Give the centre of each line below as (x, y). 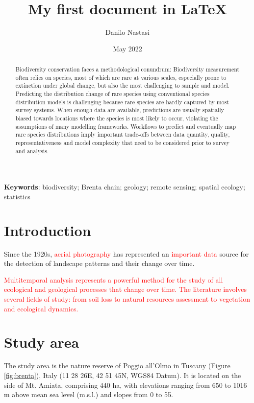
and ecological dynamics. (41, 308)
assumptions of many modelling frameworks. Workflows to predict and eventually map (126, 126)
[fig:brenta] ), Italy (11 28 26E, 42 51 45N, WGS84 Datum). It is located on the (123, 375)
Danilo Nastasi (127, 32)
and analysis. (32, 151)
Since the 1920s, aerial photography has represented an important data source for (127, 253)
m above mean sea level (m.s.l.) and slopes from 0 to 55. (89, 394)
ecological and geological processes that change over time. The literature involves (126, 289)
